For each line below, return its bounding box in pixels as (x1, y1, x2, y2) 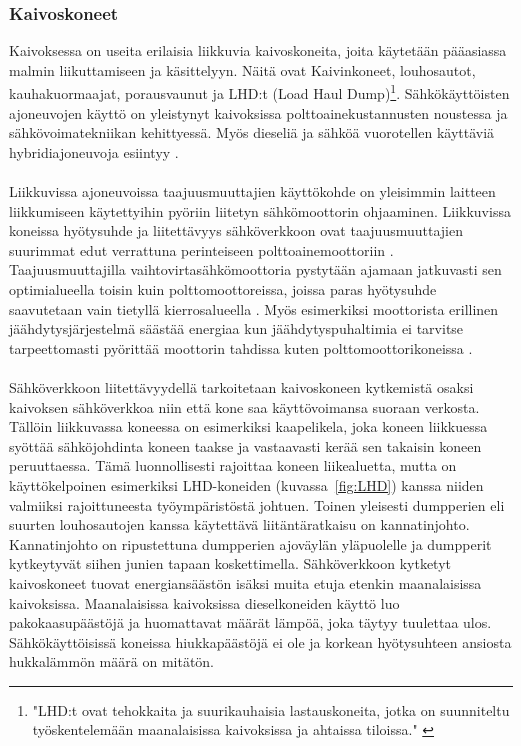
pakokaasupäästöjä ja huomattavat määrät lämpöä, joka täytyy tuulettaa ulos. (9, 612, 492, 633)
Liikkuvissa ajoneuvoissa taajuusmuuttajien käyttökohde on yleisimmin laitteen (9, 181, 496, 202)
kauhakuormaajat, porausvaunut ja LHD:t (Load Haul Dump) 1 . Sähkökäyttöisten (9, 80, 510, 104)
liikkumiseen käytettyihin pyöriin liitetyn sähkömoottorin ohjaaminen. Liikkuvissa (9, 200, 511, 221)
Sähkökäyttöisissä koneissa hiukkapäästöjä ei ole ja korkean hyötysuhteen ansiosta (9, 631, 512, 652)
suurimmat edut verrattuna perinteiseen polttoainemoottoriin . (9, 239, 394, 260)
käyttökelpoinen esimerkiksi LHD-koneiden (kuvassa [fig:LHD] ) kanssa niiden (9, 474, 484, 495)
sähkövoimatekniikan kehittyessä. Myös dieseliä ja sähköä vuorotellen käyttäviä (9, 122, 495, 143)
